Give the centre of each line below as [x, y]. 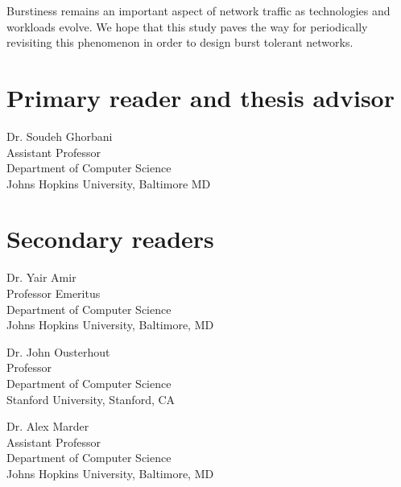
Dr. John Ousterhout [58, 351]
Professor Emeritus [54, 293]
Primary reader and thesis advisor [200, 97]
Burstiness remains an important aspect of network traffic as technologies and [198, 10]
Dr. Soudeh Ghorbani [60, 136]
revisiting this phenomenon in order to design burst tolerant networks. [180, 42]
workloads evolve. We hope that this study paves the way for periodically [187, 26]
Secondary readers [110, 239]
